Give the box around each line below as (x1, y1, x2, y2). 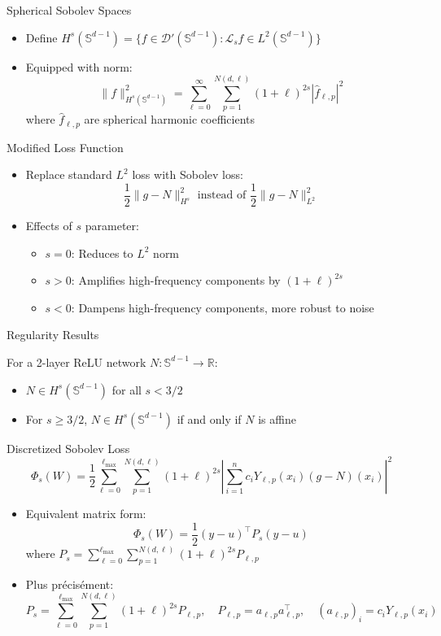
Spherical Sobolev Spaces (7, 2, 132, 18)
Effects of (25, 217, 72, 234)
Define (25, 28, 58, 46)
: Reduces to (71, 244, 133, 261)
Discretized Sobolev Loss (7, 439, 130, 456)
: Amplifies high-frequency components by (71, 272, 281, 289)
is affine (258, 410, 296, 427)
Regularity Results (7, 326, 99, 343)
